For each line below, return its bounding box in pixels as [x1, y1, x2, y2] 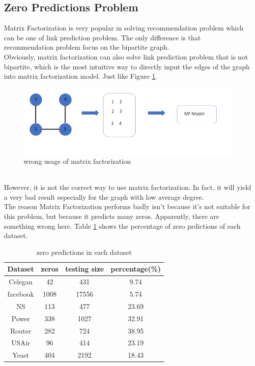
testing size [65, 264, 104, 274]
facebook [7, 288, 34, 299]
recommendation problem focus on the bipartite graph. [4, 42, 170, 52]
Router [10, 325, 31, 335]
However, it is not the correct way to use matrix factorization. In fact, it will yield [4, 182, 252, 192]
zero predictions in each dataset [36, 246, 132, 257]
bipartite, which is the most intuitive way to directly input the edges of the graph [4, 61, 250, 71]
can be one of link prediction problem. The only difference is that [4, 32, 201, 42]
